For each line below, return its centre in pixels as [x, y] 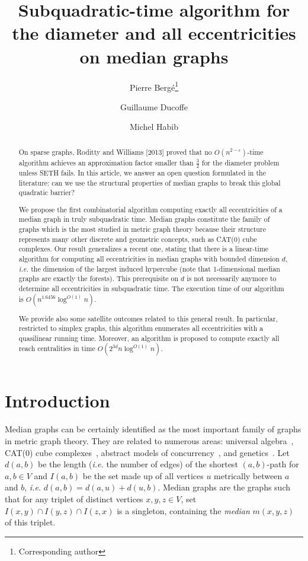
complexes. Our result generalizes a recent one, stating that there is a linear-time [144, 249]
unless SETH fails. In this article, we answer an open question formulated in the [142, 172]
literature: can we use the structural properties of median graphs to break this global [150, 182]
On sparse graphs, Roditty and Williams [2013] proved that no [115, 152]
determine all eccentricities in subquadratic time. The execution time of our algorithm [151, 288]
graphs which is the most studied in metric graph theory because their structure [142, 229]
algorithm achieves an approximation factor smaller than [106, 162]
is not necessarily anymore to [232, 278]
